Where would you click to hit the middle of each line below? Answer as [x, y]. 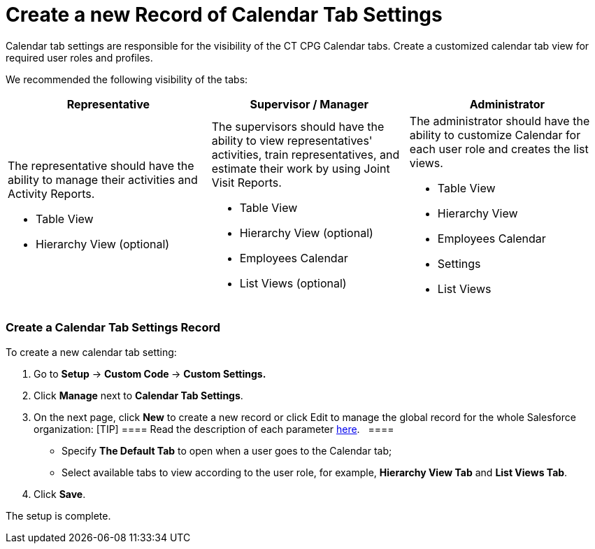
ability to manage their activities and [103, 179]
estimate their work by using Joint [301, 168]
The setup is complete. [58, 515]
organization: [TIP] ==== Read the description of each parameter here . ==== [214, 429]
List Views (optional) [293, 283]
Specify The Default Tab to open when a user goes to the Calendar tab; [227, 450]
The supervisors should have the [298, 126]
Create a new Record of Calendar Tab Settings [224, 15]
